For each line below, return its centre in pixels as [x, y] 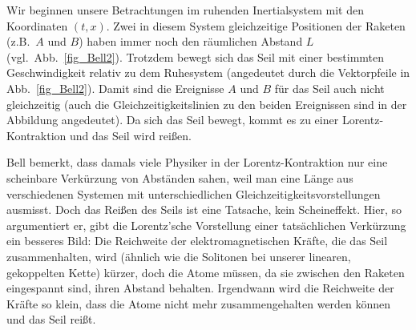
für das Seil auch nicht [329, 88]
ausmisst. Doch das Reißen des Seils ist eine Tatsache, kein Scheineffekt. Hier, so [204, 209]
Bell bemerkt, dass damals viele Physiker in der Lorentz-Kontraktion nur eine [197, 162]
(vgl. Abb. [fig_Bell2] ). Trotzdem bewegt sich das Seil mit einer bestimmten [196, 56]
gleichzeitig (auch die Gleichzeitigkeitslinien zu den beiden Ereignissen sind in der [207, 104]
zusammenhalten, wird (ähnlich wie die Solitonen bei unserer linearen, [179, 256]
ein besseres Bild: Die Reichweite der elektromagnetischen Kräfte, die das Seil [197, 241]
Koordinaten [37, 25]
